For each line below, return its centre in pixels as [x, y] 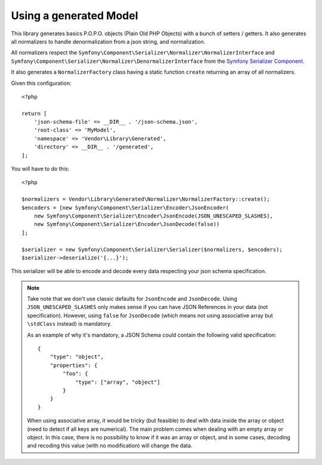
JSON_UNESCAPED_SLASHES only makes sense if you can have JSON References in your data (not [148, 307]
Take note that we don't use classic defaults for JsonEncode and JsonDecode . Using [132, 299]
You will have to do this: [40, 169]
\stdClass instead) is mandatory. [69, 324]
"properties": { [74, 365]
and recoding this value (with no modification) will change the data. [110, 446]
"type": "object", [77, 357]
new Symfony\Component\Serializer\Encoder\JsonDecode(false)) [127, 224]
